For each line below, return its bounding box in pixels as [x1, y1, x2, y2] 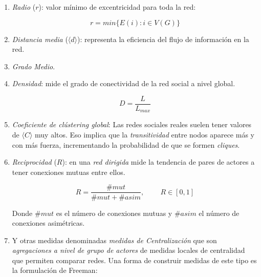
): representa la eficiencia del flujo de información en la [77, 33, 249, 44]
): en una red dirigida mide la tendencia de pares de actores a [62, 156, 255, 167]
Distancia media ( [12, 33, 68, 44]
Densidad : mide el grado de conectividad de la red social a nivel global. [12, 78, 235, 89]
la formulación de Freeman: [12, 265, 98, 275]
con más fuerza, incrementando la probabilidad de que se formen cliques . [12, 139, 240, 150]
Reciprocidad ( [12, 156, 57, 167]
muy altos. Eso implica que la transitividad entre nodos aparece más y [35, 129, 254, 140]
